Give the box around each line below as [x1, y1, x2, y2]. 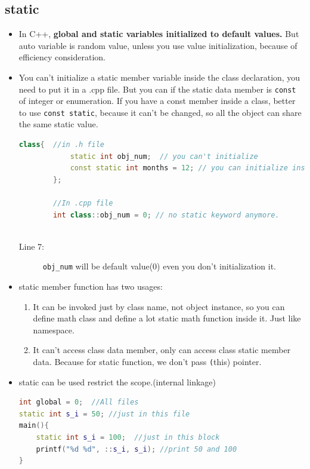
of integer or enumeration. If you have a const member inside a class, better [18, 94, 296, 107]
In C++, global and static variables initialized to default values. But [18, 27, 299, 40]
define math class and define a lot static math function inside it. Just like [33, 312, 301, 324]
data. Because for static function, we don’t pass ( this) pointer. [33, 355, 262, 368]
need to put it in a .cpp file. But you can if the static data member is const [18, 82, 296, 95]
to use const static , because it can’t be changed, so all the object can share [18, 106, 302, 118]
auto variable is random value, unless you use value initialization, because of [18, 39, 297, 51]
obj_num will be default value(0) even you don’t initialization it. [42, 260, 277, 272]
